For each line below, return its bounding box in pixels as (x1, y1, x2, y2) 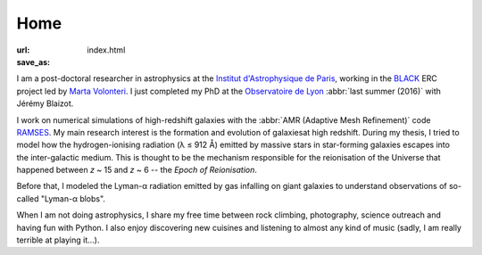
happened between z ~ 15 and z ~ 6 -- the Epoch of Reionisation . (16, 165, 258, 176)
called (16, 193, 39, 204)
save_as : (16, 56, 51, 67)
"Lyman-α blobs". (40, 193, 106, 204)
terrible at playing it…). (16, 234, 100, 245)
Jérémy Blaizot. (16, 98, 74, 109)
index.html (87, 45, 126, 55)
